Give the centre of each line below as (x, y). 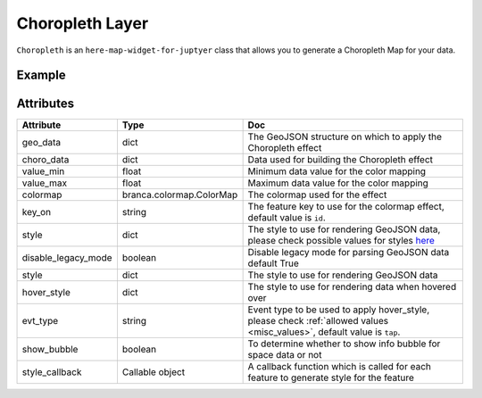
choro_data (46, 160)
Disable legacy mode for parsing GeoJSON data (349, 253)
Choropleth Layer (83, 23)
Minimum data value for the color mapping (337, 171)
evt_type (40, 321)
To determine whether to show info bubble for (344, 344)
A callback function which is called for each (340, 367)
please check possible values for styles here (341, 241)
